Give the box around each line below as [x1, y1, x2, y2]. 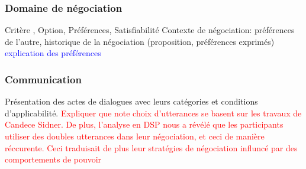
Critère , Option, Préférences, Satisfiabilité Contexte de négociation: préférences [5, 24, 295, 36]
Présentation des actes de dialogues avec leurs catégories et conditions [5, 95, 258, 108]
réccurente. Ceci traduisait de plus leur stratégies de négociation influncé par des [5, 141, 298, 154]
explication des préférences [5, 47, 101, 59]
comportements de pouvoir [5, 153, 102, 165]
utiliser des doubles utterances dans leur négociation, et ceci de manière [5, 130, 265, 142]
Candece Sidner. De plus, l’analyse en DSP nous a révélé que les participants [5, 118, 284, 131]
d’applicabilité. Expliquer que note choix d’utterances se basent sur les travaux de [5, 106, 302, 119]
